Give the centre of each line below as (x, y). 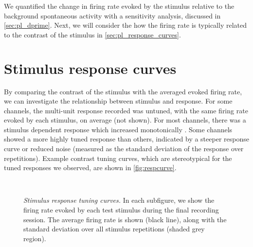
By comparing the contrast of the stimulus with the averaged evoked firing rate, (123, 91)
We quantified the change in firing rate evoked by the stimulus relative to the (119, 6)
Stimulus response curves (90, 68)
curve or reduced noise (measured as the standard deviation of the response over (124, 149)
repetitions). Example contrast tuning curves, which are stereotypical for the (118, 158)
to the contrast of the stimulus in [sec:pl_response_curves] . (92, 34)
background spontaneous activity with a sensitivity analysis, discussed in (112, 15)
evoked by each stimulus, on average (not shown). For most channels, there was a (125, 120)
